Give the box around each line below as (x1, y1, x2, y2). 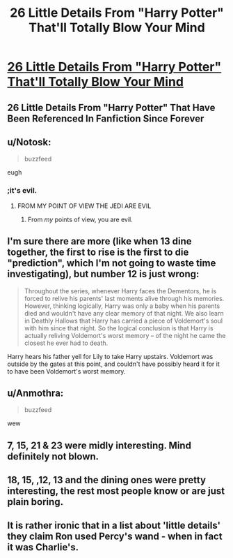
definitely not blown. (7, 450, 99, 462)
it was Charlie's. (7, 541, 79, 553)
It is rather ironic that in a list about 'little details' (7, 520, 221, 531)
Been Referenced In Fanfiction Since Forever (7, 112, 204, 124)
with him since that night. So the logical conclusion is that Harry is (24, 323, 214, 332)
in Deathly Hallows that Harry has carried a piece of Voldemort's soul (24, 316, 223, 325)
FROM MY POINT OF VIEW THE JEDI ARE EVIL (17, 201, 152, 210)
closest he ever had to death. (24, 339, 109, 347)
